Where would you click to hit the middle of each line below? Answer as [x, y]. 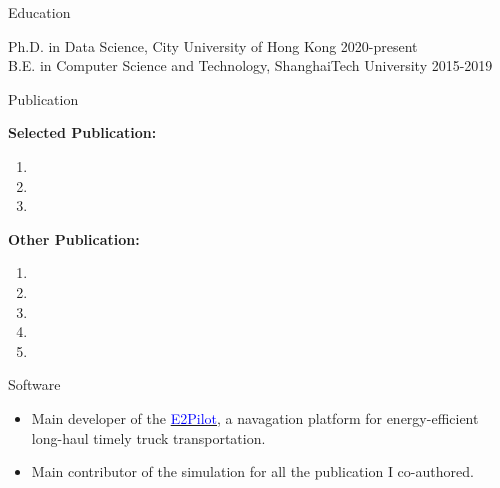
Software [34, 384]
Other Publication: [74, 238]
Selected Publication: [82, 132]
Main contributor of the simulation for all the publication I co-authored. [252, 471]
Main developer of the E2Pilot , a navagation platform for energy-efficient [255, 417]
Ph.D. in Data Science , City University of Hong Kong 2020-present [213, 45]
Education [39, 12]
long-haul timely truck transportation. [148, 437]
